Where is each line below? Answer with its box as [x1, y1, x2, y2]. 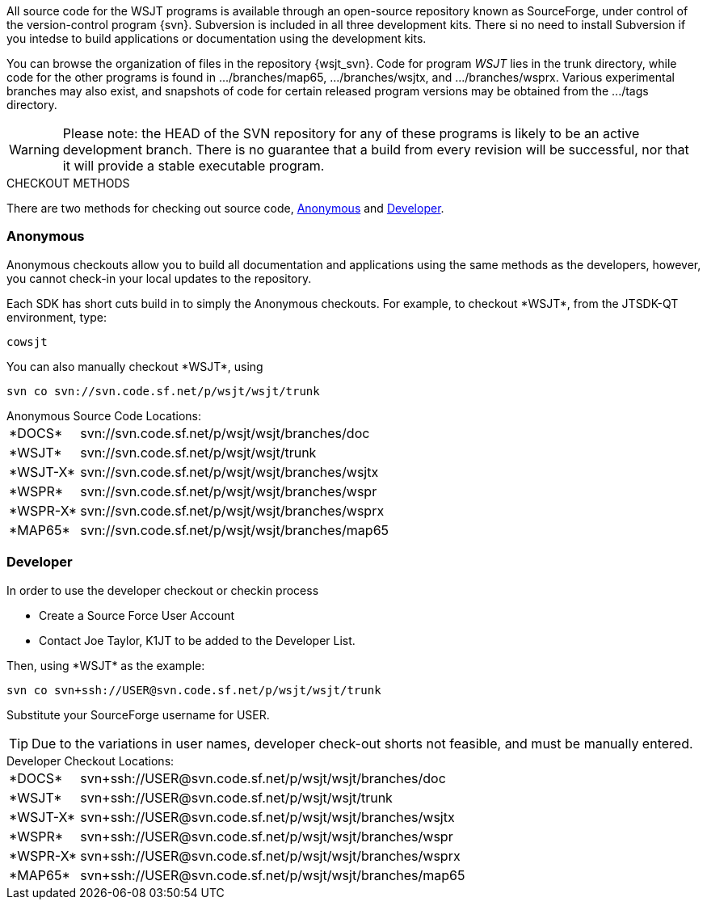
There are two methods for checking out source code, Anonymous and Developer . [6, 201, 444, 215]
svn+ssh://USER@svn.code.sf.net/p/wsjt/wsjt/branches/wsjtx [80, 808, 455, 825]
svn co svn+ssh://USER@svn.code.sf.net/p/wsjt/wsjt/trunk [6, 683, 381, 697]
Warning [9, 141, 60, 158]
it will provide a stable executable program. [62, 158, 325, 174]
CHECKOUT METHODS [6, 176, 130, 190]
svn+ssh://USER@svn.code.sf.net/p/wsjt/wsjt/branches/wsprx [80, 847, 461, 864]
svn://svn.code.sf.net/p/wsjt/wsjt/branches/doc [80, 424, 370, 441]
